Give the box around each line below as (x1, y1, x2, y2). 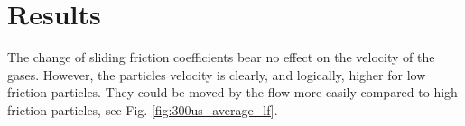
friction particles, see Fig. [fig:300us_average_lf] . (7, 100, 278, 119)
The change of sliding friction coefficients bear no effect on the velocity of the (7, 48, 435, 67)
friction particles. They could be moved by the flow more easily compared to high (7, 83, 458, 102)
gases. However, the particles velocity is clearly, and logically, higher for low (7, 65, 426, 84)
